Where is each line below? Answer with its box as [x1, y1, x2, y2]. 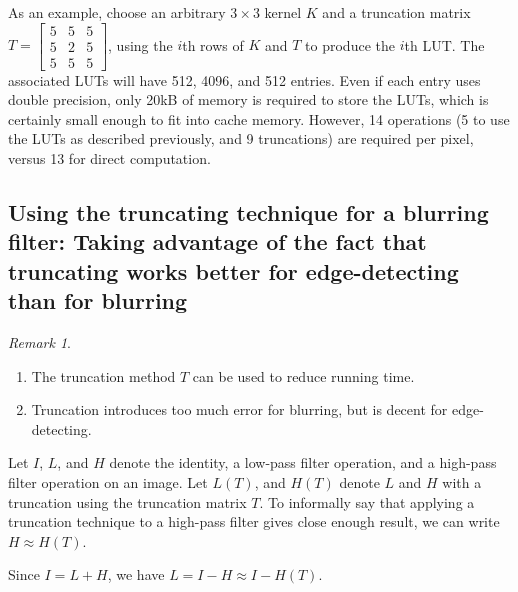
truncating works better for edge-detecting [8, 255, 459, 286]
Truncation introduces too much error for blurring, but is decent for [31, 399, 448, 420]
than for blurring [8, 285, 188, 316]
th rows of [182, 34, 244, 55]
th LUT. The [404, 34, 485, 55]
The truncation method [31, 365, 176, 386]
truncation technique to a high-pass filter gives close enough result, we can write [8, 511, 500, 532]
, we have [107, 564, 165, 585]
